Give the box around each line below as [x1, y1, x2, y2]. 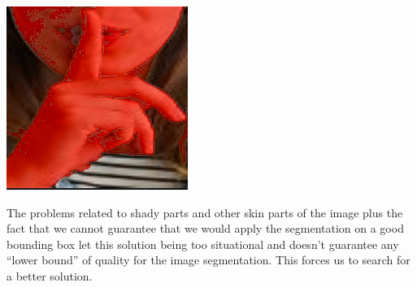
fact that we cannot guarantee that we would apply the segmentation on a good [7, 220, 404, 237]
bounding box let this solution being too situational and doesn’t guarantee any [7, 235, 399, 252]
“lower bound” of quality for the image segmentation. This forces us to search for [7, 251, 410, 268]
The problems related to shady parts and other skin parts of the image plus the [7, 203, 403, 221]
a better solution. [7, 267, 93, 284]
